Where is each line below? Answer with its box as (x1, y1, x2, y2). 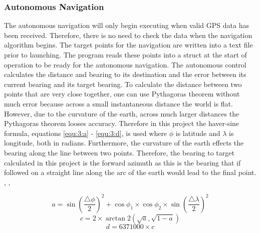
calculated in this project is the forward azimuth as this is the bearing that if (4, 157, 241, 167)
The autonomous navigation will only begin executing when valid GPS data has (4, 20, 249, 30)
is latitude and (175, 127, 220, 138)
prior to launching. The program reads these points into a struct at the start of (4, 49, 247, 59)
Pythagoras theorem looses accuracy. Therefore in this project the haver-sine (4, 118, 239, 128)
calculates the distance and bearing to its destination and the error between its (4, 69, 246, 79)
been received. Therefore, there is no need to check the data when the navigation (4, 29, 252, 40)
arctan (106, 214, 125, 222)
